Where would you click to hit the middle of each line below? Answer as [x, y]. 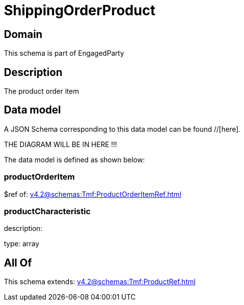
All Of [18, 263]
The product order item [42, 91]
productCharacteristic [47, 211]
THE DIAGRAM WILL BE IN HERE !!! [61, 144]
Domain [23, 34]
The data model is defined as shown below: [75, 159]
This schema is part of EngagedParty [64, 53]
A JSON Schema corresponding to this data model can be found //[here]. [122, 129]
